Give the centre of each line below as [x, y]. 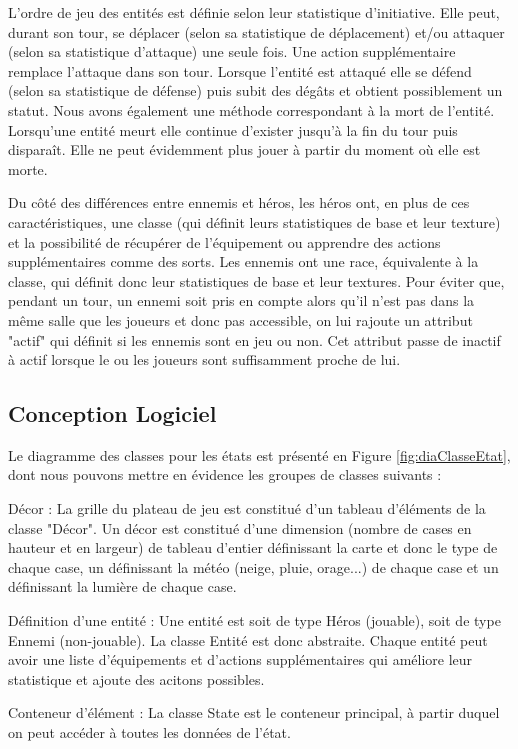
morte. [28, 168]
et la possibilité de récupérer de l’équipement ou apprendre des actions [224, 241]
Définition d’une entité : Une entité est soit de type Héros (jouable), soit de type [254, 620]
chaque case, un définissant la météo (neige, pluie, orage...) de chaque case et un [253, 566]
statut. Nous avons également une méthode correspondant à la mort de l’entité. [251, 109]
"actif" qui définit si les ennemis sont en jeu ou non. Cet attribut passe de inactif [254, 339]
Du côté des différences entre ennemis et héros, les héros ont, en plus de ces [239, 202]
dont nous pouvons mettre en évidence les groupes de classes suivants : [225, 474]
